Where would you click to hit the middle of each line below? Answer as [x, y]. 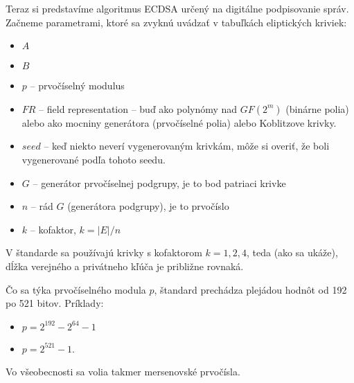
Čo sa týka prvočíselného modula [76, 289]
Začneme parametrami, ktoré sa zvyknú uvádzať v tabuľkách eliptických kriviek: [176, 22]
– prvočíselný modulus [77, 86]
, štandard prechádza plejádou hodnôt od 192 [250, 289]
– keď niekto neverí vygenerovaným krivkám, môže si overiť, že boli [187, 146]
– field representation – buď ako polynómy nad [138, 108]
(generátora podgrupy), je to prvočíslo [148, 206]
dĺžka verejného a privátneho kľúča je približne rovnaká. [125, 266]
